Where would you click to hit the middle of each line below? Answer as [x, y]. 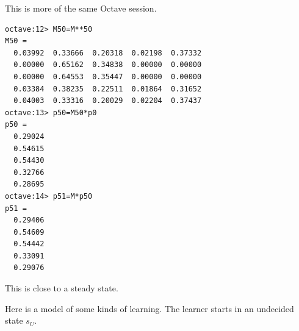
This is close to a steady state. [62, 288]
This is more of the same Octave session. [81, 8]
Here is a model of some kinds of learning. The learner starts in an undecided [149, 308]
